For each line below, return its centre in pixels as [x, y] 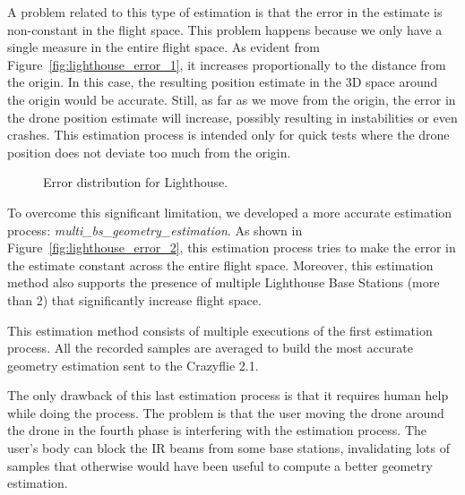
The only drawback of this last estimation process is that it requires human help [228, 395]
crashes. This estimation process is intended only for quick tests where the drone [228, 135]
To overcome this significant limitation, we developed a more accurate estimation [230, 212]
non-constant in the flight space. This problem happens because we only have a [225, 29]
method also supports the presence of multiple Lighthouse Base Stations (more [224, 282]
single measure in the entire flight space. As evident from [164, 47]
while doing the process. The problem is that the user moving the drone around [226, 412]
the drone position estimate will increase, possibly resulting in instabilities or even [232, 117]
